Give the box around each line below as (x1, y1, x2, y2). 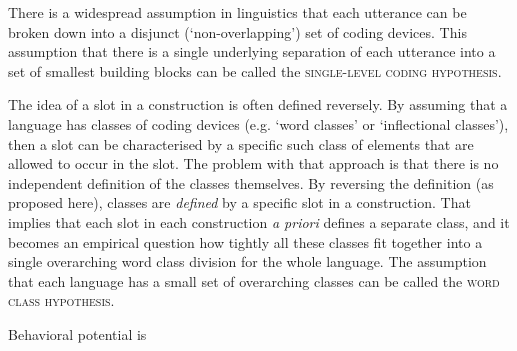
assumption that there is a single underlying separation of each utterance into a (8, 41, 496, 62)
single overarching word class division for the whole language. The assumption (8, 251, 487, 272)
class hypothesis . (8, 290, 115, 311)
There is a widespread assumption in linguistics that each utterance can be (8, 2, 467, 22)
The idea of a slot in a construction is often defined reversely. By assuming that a (8, 94, 508, 115)
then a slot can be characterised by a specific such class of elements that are (8, 133, 474, 154)
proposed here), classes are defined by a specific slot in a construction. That (8, 192, 471, 213)
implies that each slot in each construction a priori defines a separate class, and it (8, 211, 510, 232)
